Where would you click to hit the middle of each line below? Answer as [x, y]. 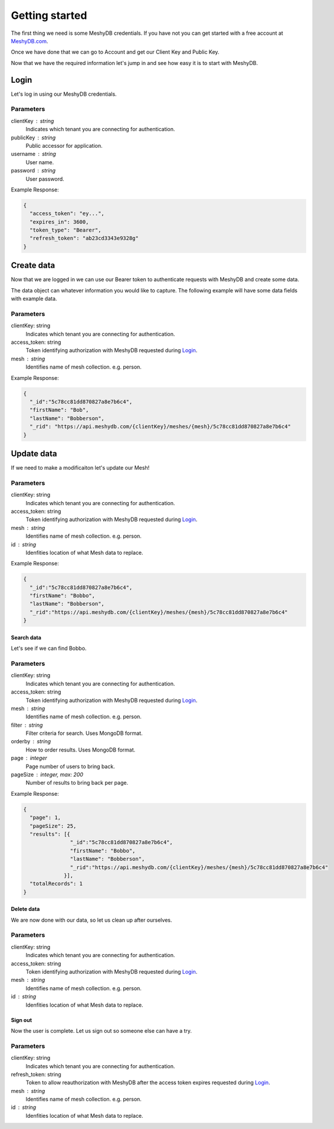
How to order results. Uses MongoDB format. [81, 750]
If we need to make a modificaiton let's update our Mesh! [80, 468]
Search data [26, 637]
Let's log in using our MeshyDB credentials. [64, 94]
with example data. [34, 299]
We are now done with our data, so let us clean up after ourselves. [91, 920]
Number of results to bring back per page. [77, 783]
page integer [29, 758]
